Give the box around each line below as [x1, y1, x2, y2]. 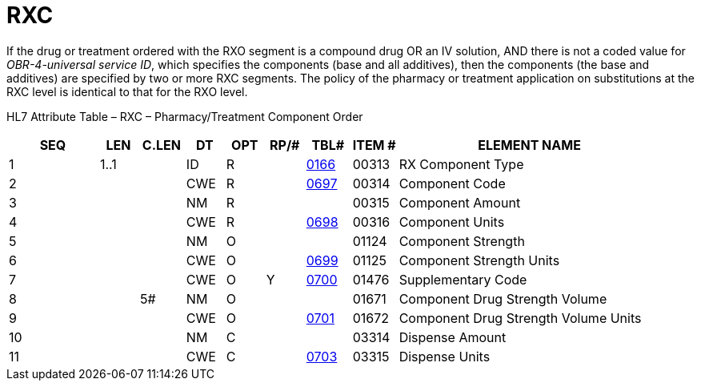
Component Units [399, 213, 505, 230]
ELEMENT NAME [478, 136, 581, 153]
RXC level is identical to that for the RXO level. [6, 84, 248, 99]
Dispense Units [399, 348, 491, 365]
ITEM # [352, 136, 396, 153]
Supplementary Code [399, 271, 527, 288]
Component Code [399, 175, 506, 191]
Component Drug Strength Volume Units [399, 309, 642, 326]
